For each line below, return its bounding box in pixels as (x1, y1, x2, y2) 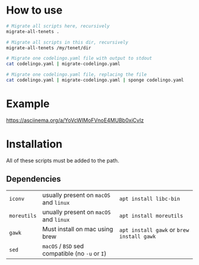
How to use (6, 4, 63, 17)
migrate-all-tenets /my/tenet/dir (6, 45, 92, 51)
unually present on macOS (42, 208, 111, 216)
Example (6, 97, 50, 111)
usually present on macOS (42, 190, 111, 199)
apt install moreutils (119, 212, 184, 219)
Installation (6, 137, 63, 151)
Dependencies (6, 174, 61, 184)
